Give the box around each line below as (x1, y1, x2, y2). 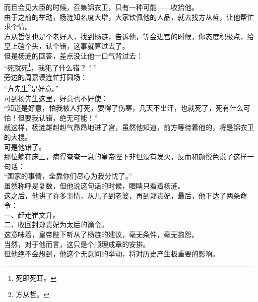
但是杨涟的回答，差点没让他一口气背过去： (4, 50, 143, 60)
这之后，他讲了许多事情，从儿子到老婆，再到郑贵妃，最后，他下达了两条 (4, 190, 240, 200)
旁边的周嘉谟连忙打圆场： (4, 71, 87, 82)
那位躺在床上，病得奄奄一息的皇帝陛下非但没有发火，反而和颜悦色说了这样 (4, 151, 247, 162)
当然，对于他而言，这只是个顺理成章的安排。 (4, 239, 150, 249)
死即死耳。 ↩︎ (15, 272, 57, 283)
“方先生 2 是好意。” (4, 82, 59, 94)
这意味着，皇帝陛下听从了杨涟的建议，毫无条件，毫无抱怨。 (4, 229, 198, 239)
